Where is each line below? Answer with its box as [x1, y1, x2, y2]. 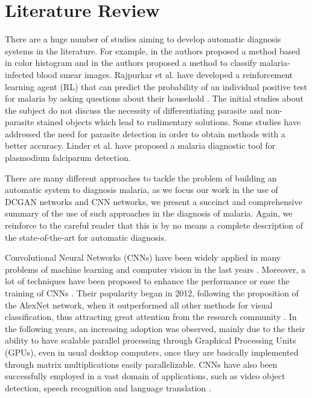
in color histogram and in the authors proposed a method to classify [5, 56, 257, 69]
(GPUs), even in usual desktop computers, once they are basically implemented [5, 345, 299, 358]
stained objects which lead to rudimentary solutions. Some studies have [37, 116, 301, 128]
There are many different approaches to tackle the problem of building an [5, 171, 277, 184]
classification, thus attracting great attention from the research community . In [5, 310, 297, 323]
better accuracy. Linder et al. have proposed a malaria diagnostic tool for [5, 139, 276, 152]
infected [5, 68, 34, 80]
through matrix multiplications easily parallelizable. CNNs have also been [5, 357, 278, 370]
